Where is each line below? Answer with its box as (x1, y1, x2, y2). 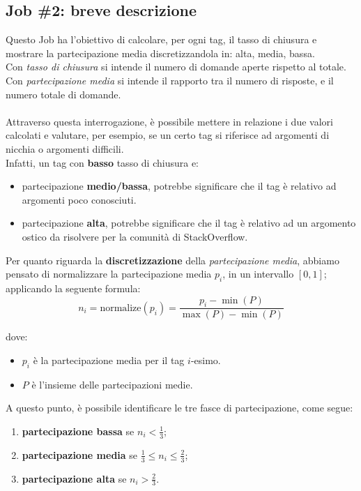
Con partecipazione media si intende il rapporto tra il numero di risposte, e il (6, 73, 334, 87)
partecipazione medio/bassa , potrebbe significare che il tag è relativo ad (22, 179, 337, 193)
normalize (100, 303, 141, 313)
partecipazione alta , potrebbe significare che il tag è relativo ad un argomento (22, 216, 356, 230)
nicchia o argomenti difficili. (6, 141, 124, 156)
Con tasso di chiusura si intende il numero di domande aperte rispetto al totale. (6, 59, 346, 74)
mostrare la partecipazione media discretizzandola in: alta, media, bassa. (6, 45, 315, 60)
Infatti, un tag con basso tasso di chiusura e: (6, 155, 199, 169)
